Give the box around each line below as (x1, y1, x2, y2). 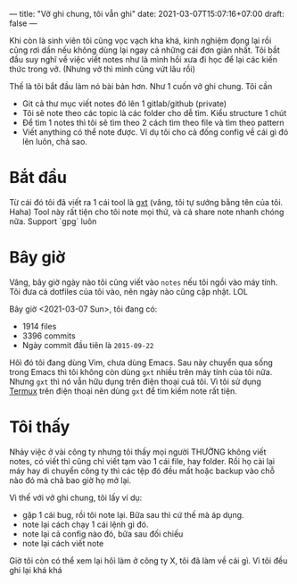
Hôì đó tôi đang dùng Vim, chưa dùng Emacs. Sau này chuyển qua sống (9, 357, 274, 368)
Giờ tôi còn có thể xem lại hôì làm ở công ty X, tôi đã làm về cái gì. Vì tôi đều (9, 555, 288, 566)
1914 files (21, 321, 57, 331)
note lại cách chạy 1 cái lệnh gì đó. (21, 519, 149, 530)
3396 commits (21, 330, 76, 341)
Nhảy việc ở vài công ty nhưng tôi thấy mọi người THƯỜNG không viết (9, 446, 267, 457)
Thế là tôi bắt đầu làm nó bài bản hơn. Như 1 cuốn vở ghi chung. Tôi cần (9, 81, 273, 91)
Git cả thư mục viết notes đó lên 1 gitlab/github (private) (21, 98, 227, 109)
